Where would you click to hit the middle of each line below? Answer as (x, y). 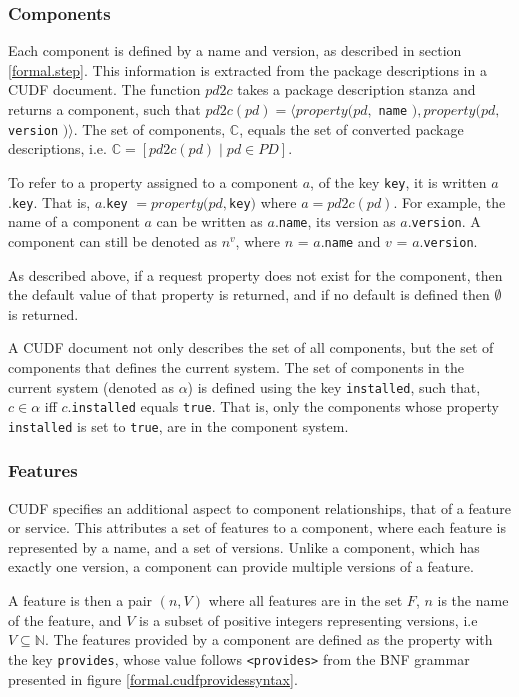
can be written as (209, 221)
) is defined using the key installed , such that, (334, 386)
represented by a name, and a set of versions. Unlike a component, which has (244, 546)
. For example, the (449, 201)
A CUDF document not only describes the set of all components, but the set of (251, 347)
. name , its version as (335, 221)
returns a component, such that (104, 109)
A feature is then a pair (80, 600)
